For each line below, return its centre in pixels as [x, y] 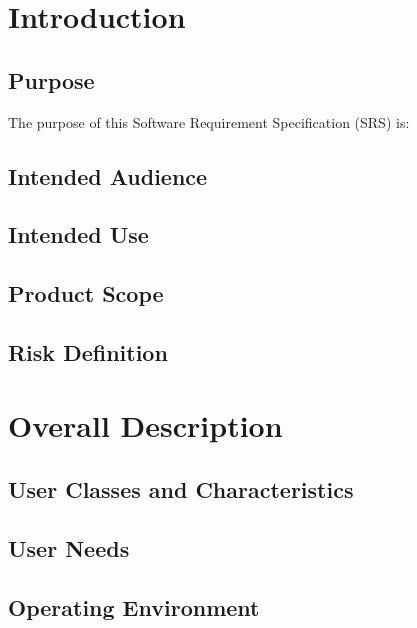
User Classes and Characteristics [181, 489]
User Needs [69, 547]
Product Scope [86, 293]
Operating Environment [134, 606]
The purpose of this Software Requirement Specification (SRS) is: [209, 121]
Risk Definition [88, 351]
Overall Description [145, 425]
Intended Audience [108, 175]
